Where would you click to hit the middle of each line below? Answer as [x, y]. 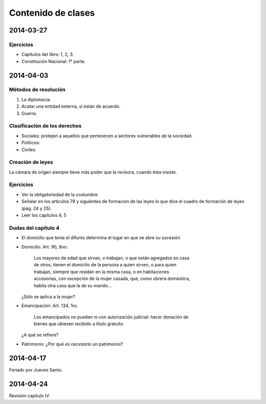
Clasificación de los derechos [45, 126]
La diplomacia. [36, 99]
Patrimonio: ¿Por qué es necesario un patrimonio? [72, 344]
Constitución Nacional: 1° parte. [53, 61]
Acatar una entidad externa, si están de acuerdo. [71, 106]
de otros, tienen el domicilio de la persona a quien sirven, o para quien [105, 265]
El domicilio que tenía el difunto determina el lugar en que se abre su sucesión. [101, 238]
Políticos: [31, 143]
